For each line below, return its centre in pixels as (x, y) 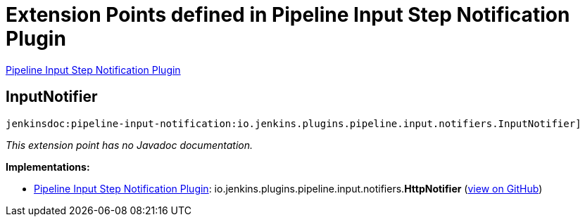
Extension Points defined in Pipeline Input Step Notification (288, 15)
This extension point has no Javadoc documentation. (130, 145)
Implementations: (48, 166)
